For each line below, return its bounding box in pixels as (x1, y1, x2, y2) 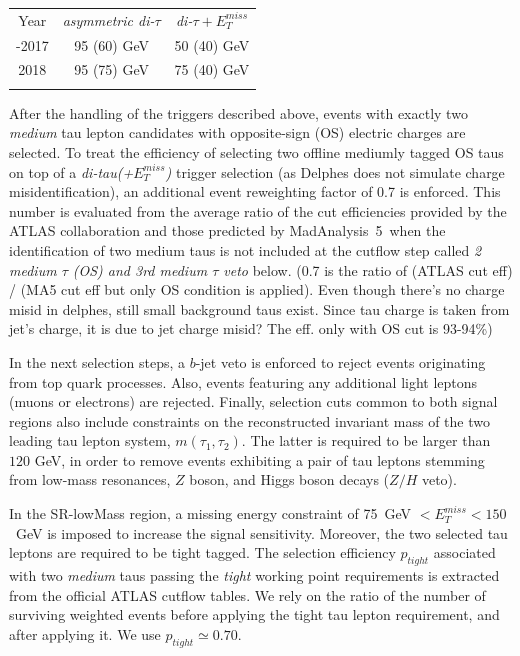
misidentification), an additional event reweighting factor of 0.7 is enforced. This (9, 181, 501, 202)
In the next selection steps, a (9, 351, 185, 372)
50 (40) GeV (174, 34, 250, 55)
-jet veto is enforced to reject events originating (195, 351, 486, 372)
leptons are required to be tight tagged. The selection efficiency (9, 542, 396, 563)
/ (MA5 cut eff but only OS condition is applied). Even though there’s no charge (9, 279, 505, 300)
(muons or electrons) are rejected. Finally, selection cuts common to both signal (9, 391, 498, 412)
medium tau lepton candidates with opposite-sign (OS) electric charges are (9, 122, 466, 143)
